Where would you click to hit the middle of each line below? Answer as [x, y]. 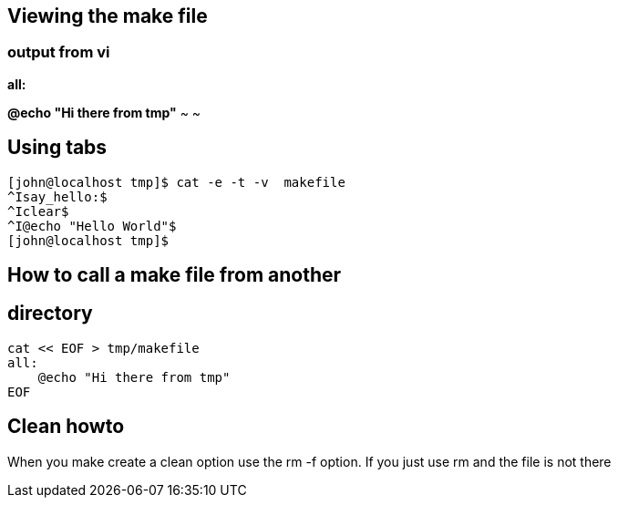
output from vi [59, 52]
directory [50, 314]
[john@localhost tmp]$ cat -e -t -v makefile [176, 182]
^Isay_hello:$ [57, 196]
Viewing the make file [108, 16]
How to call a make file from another [175, 275]
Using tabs [57, 148]
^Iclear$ [38, 211]
